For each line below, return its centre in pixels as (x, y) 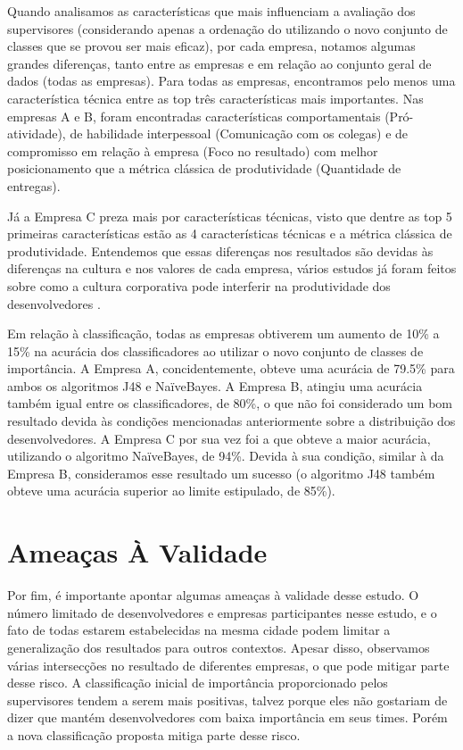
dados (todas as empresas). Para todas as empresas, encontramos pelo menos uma (231, 81)
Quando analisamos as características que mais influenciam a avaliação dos (211, 11)
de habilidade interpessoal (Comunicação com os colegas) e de (239, 133)
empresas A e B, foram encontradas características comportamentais (194, 116)
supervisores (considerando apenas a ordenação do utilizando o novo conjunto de (227, 28)
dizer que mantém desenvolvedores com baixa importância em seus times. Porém (227, 717)
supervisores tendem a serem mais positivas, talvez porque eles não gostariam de (227, 700)
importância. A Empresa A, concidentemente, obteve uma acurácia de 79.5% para (231, 368)
